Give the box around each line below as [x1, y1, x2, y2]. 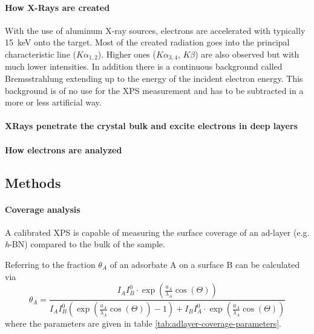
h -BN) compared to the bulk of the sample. [5, 238, 165, 250]
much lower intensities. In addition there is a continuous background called [5, 60, 283, 73]
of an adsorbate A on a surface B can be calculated [110, 258, 300, 270]
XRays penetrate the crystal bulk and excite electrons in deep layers [5, 119, 298, 132]
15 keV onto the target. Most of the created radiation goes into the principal [5, 36, 290, 48]
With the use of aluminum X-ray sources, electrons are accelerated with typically [5, 24, 306, 36]
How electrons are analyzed [5, 143, 122, 156]
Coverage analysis [5, 202, 80, 215]
